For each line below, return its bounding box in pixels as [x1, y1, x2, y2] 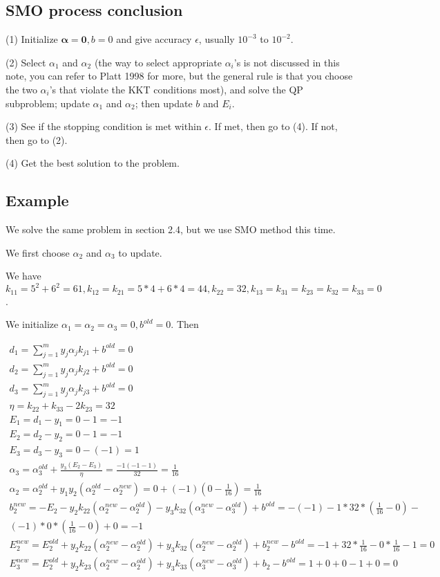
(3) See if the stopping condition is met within [6, 119, 202, 134]
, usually [198, 32, 235, 46]
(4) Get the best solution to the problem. [6, 156, 180, 170]
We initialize [6, 317, 59, 331]
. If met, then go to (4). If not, [209, 119, 338, 134]
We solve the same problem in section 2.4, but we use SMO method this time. [6, 222, 336, 237]
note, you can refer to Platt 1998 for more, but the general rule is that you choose [6, 68, 353, 83]
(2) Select [6, 55, 46, 69]
